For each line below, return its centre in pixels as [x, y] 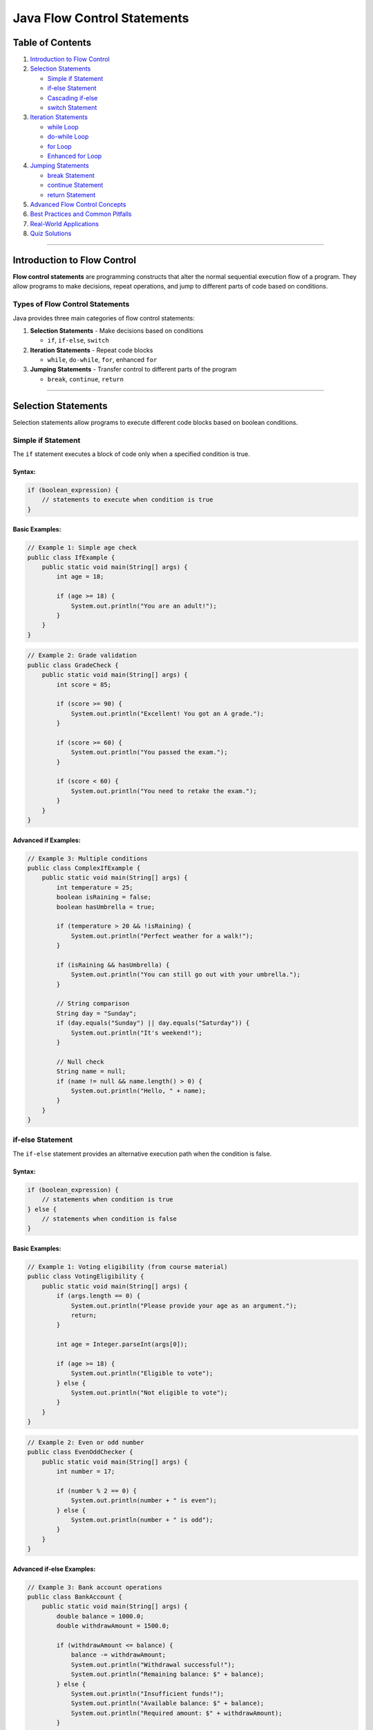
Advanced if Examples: [47, 840]
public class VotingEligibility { [86, 1276]
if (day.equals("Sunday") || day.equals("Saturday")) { [153, 1023]
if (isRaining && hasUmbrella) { [113, 965]
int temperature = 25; [95, 887]
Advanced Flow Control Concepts [78, 204]
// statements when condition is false [109, 1219]
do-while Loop [68, 137]
